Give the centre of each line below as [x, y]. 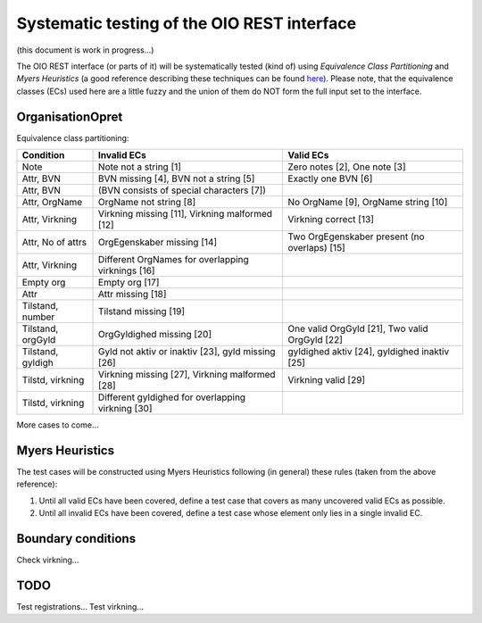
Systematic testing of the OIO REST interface [187, 23]
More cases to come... [58, 425]
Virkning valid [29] [327, 380]
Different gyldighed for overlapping [172, 397]
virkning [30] [125, 409]
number [38, 317]
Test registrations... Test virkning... [80, 606]
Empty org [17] [129, 283]
